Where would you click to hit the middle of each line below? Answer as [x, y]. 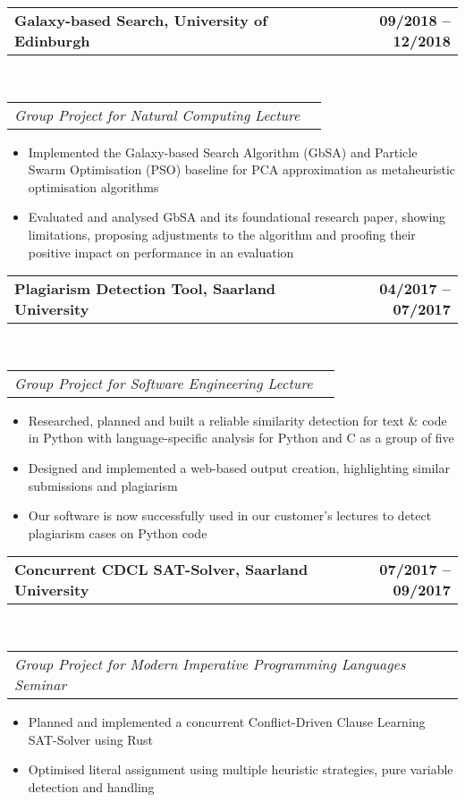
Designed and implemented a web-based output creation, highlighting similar [239, 467]
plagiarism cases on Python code [118, 532]
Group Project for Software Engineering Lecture [164, 383]
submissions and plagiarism [103, 485]
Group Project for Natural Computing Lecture [157, 114]
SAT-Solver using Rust [91, 739]
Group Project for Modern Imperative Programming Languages [210, 663]
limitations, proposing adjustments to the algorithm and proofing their [222, 234]
